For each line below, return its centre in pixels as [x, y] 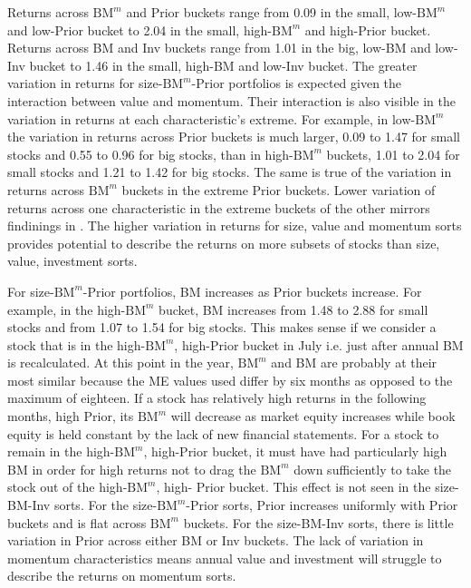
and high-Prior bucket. [368, 29]
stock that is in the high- [77, 344]
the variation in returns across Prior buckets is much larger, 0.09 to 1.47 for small [234, 137]
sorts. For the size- [106, 505]
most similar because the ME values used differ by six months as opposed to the [230, 380]
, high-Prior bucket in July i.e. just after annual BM [319, 344]
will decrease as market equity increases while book [313, 416]
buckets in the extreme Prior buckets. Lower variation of [279, 189]
